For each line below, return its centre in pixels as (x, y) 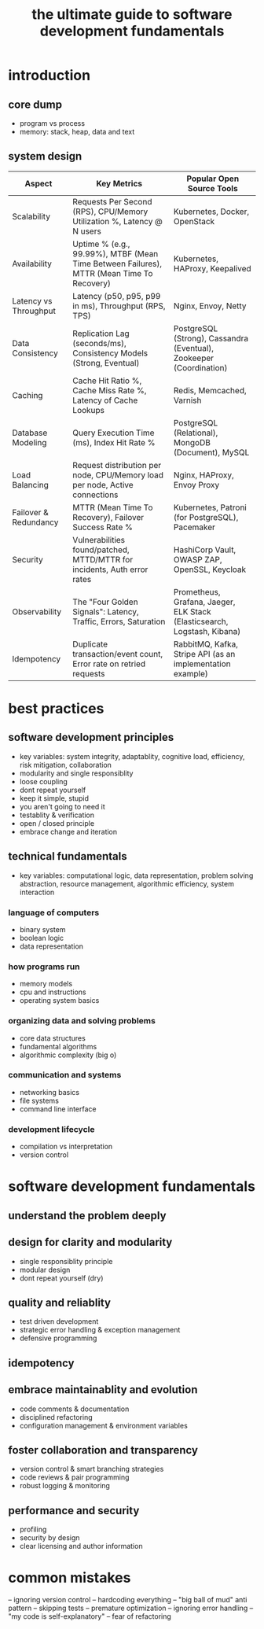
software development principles (91, 737)
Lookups (88, 410)
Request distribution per (117, 465)
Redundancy (35, 522)
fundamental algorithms (58, 1046)
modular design (45, 1270)
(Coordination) (200, 367)
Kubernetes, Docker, (211, 212)
